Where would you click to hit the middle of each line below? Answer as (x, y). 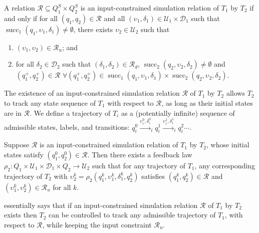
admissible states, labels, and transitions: (67, 127)
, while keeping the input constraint (97, 224)
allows (235, 93)
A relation (20, 8)
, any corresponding (225, 165)
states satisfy (24, 154)
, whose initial (228, 145)
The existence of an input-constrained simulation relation (92, 93)
